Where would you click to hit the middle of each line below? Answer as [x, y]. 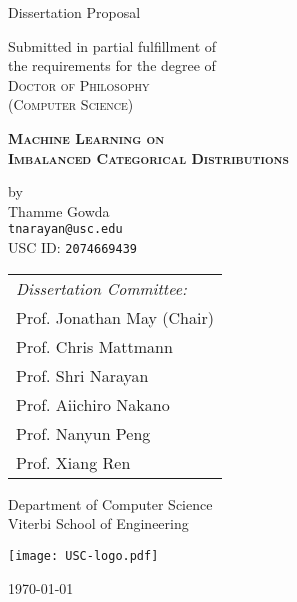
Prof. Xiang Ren [73, 462]
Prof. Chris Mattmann [94, 346]
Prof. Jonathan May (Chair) [115, 317]
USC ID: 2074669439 [72, 247]
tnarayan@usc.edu [65, 229]
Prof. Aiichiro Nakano [93, 404]
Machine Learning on [86, 137]
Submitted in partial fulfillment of [112, 45]
